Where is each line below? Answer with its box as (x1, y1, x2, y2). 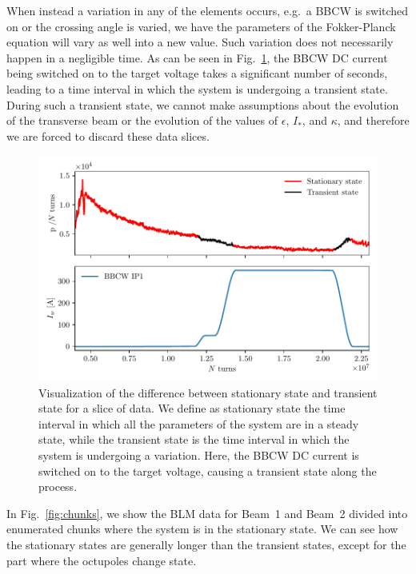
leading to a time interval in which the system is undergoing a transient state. (6, 80, 388, 97)
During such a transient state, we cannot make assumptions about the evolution (6, 96, 399, 113)
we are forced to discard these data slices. (6, 127, 210, 144)
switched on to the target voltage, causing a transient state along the (38, 462, 377, 479)
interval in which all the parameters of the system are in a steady (38, 415, 359, 432)
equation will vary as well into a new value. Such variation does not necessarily (6, 34, 394, 50)
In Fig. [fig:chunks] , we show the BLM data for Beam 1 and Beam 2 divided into (6, 504, 408, 521)
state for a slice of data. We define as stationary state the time (38, 400, 346, 417)
